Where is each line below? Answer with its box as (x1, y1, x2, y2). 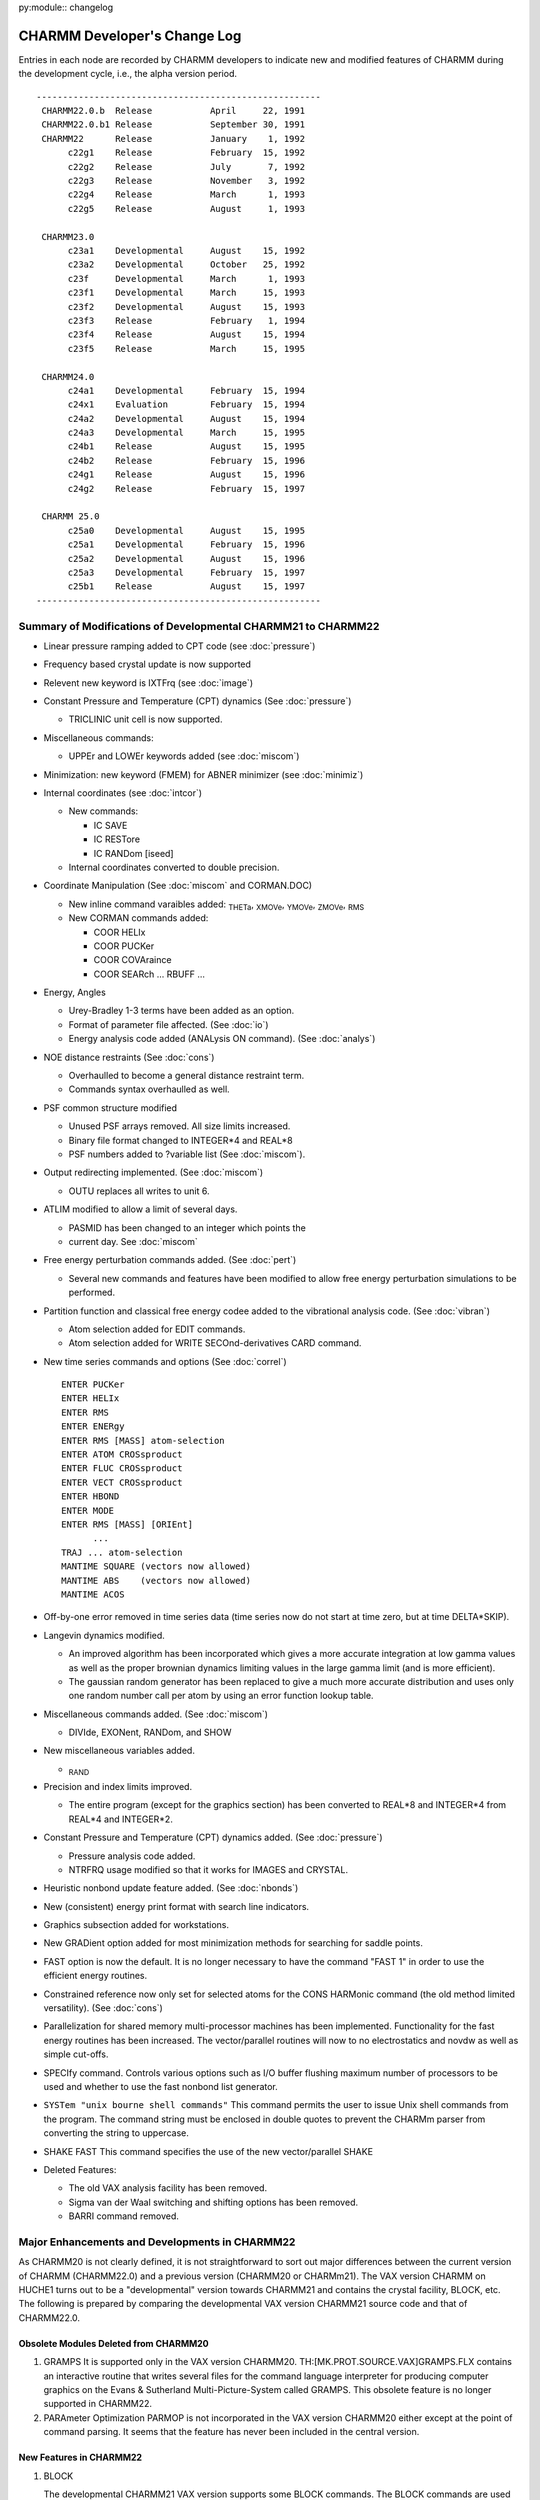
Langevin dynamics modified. (43, 1629, 165, 1641)
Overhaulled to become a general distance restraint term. (68, 1070, 305, 1082)
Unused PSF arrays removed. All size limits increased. (68, 1120, 291, 1132)
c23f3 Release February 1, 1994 (67, 315, 305, 326)
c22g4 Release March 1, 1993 (67, 189, 305, 200)
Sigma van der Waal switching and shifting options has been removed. (68, 2196, 359, 2208)
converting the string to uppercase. (43, 2127, 189, 2139)
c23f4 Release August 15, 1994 (67, 329, 305, 340)
